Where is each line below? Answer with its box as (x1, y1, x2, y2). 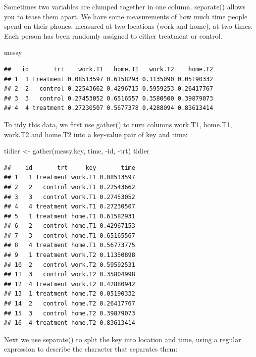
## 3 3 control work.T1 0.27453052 (4, 193, 135, 201)
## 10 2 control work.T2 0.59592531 (4, 261, 135, 268)
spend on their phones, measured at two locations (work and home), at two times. (4, 21, 253, 31)
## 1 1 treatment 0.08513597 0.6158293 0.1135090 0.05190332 (4, 75, 213, 83)
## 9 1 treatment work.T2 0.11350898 (4, 252, 135, 259)
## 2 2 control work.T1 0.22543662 (4, 183, 135, 191)
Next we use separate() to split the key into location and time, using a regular (4, 334, 241, 344)
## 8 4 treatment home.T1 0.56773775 (4, 242, 135, 249)
